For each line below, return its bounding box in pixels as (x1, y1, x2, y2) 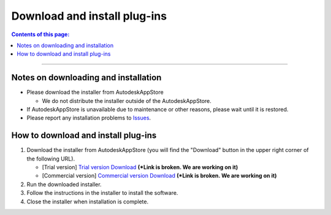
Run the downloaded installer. (26, 181, 102, 188)
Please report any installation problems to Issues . (26, 114, 151, 122)
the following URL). (26, 155, 75, 162)
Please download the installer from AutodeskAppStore (26, 89, 164, 96)
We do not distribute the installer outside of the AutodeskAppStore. (42, 97, 211, 104)
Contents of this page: (11, 31, 70, 38)
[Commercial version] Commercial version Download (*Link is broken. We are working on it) (42, 172, 277, 179)
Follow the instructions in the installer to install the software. (26, 189, 178, 197)
